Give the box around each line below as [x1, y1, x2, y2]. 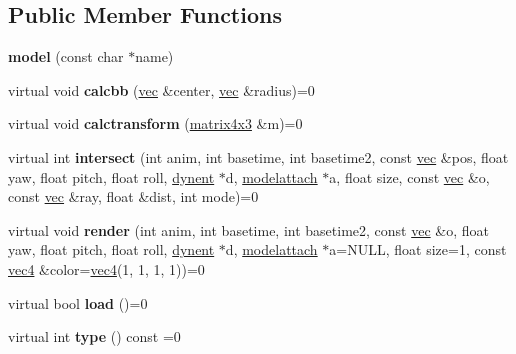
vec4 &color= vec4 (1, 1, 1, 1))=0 [8, 258, 205, 279]
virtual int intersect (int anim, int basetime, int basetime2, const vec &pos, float [8, 146, 509, 167]
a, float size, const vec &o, [329, 166, 490, 187]
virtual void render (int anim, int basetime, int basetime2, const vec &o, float [8, 219, 489, 240]
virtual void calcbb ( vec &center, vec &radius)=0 [8, 79, 315, 100]
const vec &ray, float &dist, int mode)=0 [8, 186, 259, 207]
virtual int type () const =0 [8, 326, 181, 347]
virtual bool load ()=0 [8, 292, 148, 313]
